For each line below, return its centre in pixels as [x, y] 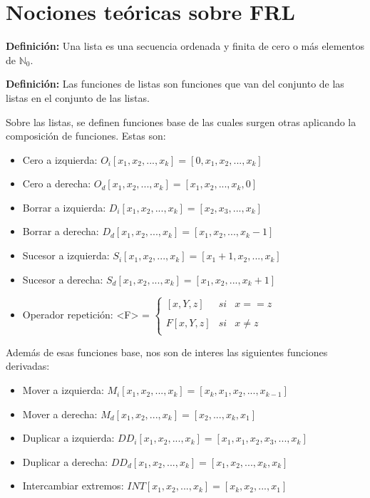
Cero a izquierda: [60, 159]
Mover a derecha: [60, 414]
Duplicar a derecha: [65, 461]
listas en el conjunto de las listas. [78, 97]
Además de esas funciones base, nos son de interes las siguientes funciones [167, 352]
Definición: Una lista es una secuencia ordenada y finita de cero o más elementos [185, 46]
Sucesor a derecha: [63, 279]
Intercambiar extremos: [73, 486]
